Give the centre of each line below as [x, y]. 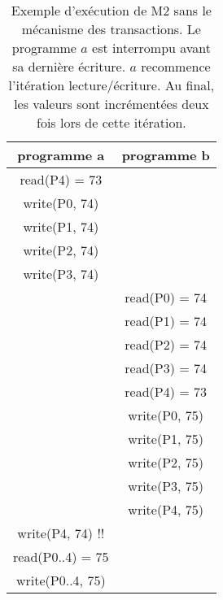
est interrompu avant [152, 48]
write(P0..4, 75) [61, 580]
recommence [176, 66]
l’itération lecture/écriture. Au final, [111, 85]
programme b [166, 155]
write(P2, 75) [166, 462]
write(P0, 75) [166, 415]
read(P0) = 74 [166, 297]
